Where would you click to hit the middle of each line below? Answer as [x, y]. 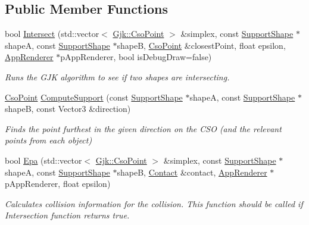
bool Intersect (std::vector [52, 34]
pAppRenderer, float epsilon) [58, 184]
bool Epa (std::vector [43, 160]
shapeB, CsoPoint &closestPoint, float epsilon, [201, 45]
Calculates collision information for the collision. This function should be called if [154, 203]
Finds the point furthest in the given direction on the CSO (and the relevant [143, 128]
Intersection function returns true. [67, 215]
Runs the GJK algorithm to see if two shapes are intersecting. [117, 76]
